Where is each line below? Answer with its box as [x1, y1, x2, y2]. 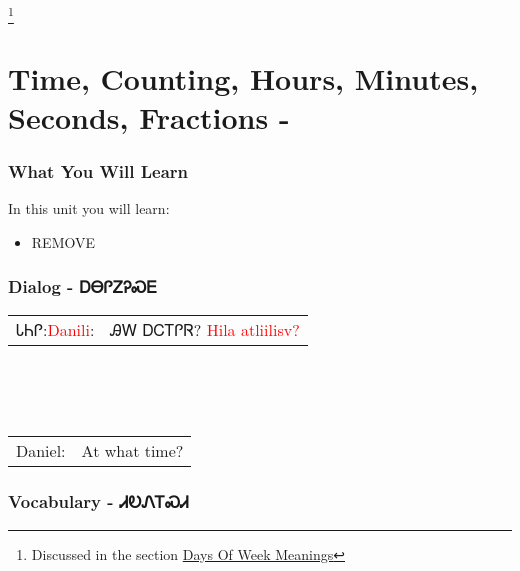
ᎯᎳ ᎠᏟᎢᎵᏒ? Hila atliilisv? [110, 317, 300, 341]
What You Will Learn [8, 158, 189, 183]
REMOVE [31, 231, 96, 252]
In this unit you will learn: [8, 198, 170, 219]
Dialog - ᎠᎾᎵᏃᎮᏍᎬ [8, 274, 157, 299]
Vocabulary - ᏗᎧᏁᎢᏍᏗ [8, 489, 189, 514]
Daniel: [16, 439, 66, 463]
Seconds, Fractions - [8, 96, 290, 137]
